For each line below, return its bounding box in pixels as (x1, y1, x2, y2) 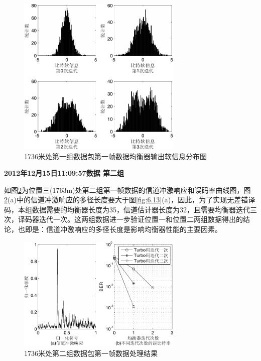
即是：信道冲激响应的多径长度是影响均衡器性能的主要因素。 (25, 224, 222, 234)
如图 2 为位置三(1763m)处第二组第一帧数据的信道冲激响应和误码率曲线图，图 (4, 184, 251, 195)
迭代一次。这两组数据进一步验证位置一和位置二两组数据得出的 (39, 214, 243, 224)
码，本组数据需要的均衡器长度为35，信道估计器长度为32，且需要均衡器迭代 (4, 204, 250, 214)
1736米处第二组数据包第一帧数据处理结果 (24, 347, 158, 358)
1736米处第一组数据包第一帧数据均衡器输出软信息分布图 (24, 151, 207, 161)
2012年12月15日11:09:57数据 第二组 (4, 168, 124, 178)
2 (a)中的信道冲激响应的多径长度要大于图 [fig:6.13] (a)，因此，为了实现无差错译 (4, 194, 255, 205)
